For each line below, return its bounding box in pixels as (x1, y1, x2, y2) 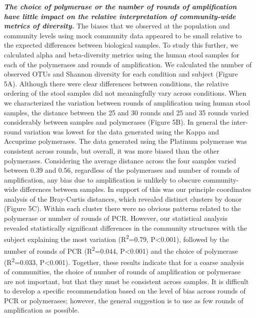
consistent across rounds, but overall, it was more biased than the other (4, 145, 220, 156)
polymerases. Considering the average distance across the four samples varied (4, 155, 236, 165)
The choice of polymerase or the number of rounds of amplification (4, 1, 237, 11)
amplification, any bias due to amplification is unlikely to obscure (4, 174, 201, 185)
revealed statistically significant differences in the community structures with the (4, 222, 247, 233)
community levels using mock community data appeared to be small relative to (4, 30, 242, 40)
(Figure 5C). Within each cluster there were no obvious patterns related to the (4, 203, 241, 213)
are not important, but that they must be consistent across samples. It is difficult (4, 276, 249, 286)
